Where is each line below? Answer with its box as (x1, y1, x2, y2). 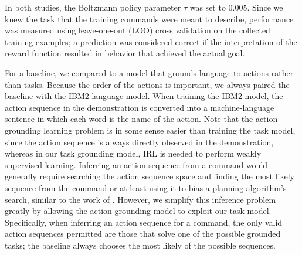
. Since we (247, 1, 283, 13)
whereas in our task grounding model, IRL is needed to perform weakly (5, 147, 262, 159)
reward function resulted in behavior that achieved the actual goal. (5, 47, 245, 59)
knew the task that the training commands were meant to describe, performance (5, 12, 294, 25)
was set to (189, 1, 226, 13)
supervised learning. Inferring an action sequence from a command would (5, 158, 268, 171)
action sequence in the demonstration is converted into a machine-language (5, 101, 274, 113)
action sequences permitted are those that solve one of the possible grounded (5, 227, 281, 240)
